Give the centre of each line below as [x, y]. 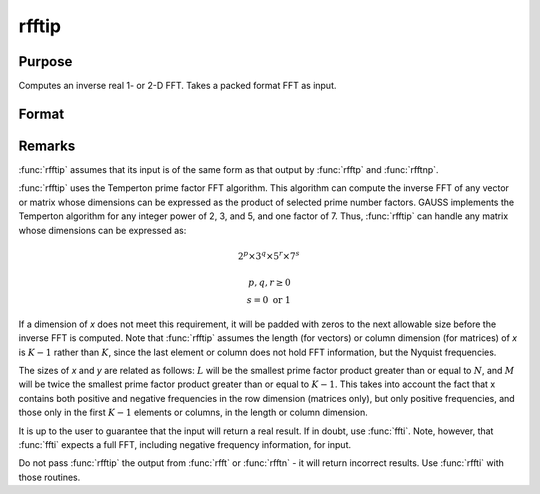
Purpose [45, 61]
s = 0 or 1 [268, 300]
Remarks [47, 145]
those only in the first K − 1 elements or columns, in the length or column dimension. [193, 412]
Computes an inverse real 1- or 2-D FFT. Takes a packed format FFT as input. [177, 86]
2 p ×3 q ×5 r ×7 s [268, 255]
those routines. [49, 477]
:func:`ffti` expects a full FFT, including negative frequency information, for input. [185, 445]
